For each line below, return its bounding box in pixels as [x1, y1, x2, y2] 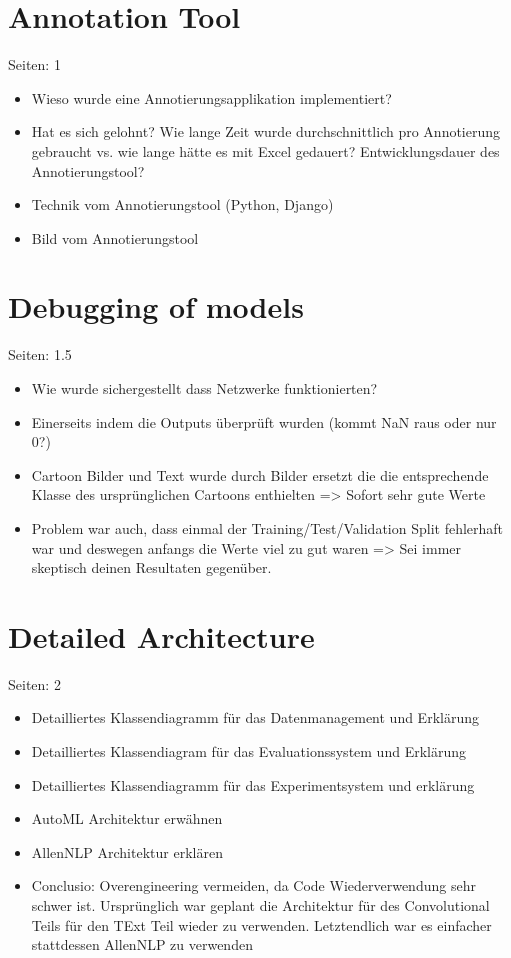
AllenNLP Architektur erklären [31, 841, 223, 862]
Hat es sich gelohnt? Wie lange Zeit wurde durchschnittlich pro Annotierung [31, 121, 501, 142]
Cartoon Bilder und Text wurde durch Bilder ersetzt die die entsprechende [31, 464, 489, 485]
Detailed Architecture [8, 615, 315, 656]
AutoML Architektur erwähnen [31, 808, 223, 829]
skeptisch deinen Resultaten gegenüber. [31, 557, 272, 578]
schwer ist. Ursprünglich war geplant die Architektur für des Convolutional [31, 895, 490, 916]
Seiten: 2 [8, 673, 61, 694]
